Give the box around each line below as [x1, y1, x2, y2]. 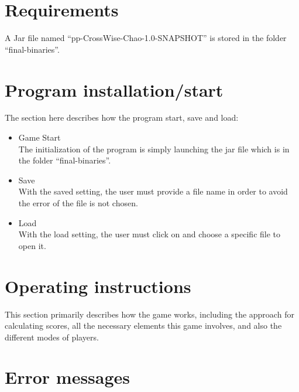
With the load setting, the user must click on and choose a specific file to [18, 228, 281, 240]
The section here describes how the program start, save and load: [5, 111, 239, 124]
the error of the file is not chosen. [18, 197, 138, 209]
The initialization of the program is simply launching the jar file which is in [18, 142, 290, 155]
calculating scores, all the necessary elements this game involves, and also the [5, 319, 282, 332]
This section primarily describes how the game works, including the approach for [5, 308, 294, 320]
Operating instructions [5, 274, 191, 298]
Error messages [5, 365, 130, 389]
